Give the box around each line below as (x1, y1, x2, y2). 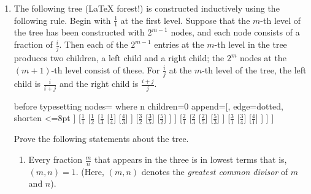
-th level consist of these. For (51, 63, 160, 76)
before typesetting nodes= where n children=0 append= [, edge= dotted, (13, 99, 283, 112)
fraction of (13, 38, 53, 51)
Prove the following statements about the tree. (13, 132, 189, 145)
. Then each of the (59, 38, 128, 51)
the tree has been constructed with (13, 26, 145, 39)
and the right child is (59, 77, 139, 90)
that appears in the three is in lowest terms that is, (94, 153, 287, 166)
